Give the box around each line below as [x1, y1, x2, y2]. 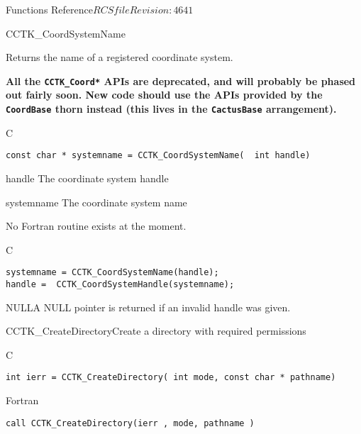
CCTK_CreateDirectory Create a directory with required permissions [6, 323, 306, 338]
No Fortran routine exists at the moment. [6, 218, 187, 233]
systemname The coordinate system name [6, 194, 187, 209]
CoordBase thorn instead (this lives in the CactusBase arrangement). [6, 101, 337, 116]
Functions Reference [6, 2, 94, 16]
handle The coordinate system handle [6, 170, 169, 185]
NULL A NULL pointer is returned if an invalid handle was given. [6, 299, 291, 314]
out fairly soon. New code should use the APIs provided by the [6, 87, 323, 102]
